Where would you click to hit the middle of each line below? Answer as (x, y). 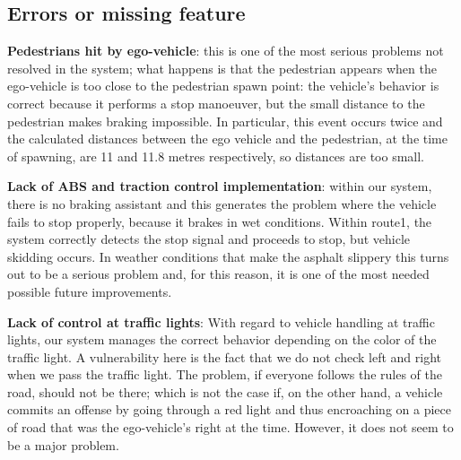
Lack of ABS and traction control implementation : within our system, (220, 186)
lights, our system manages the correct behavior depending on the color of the (222, 339)
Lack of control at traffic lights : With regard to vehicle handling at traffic (221, 321)
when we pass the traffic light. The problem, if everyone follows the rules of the (225, 374)
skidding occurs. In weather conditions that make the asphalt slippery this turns (228, 256)
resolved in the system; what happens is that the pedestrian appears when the (222, 68)
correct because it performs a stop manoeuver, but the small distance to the (216, 103)
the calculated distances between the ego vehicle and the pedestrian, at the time (227, 139)
